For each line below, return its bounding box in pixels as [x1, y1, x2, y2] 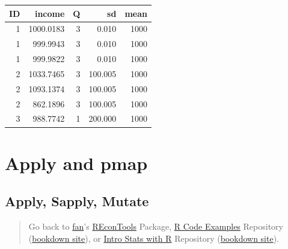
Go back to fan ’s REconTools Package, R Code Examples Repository [28, 220, 283, 233]
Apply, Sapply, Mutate [5, 192, 149, 210]
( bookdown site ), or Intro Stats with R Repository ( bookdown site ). [28, 232, 280, 244]
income [34, 7, 65, 19]
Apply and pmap [5, 150, 148, 175]
